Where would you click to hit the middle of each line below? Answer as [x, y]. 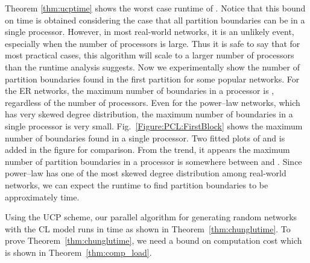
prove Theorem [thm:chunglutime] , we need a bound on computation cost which [153, 240]
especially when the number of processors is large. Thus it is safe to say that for [153, 43]
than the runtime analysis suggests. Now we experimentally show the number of [152, 67]
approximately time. [42, 196]
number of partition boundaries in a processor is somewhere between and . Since [153, 161]
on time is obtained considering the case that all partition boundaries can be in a [155, 20]
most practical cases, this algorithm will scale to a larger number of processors [150, 55]
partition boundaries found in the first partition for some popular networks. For [152, 79]
